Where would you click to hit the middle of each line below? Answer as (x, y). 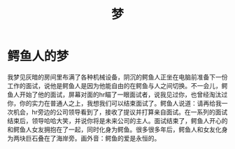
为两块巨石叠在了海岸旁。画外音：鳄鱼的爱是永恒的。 (84, 138)
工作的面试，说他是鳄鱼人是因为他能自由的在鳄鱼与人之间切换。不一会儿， (114, 85)
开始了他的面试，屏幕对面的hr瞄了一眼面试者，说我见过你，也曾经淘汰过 (123, 94)
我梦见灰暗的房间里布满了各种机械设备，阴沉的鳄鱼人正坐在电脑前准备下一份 (117, 77)
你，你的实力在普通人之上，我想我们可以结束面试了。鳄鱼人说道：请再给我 (114, 103)
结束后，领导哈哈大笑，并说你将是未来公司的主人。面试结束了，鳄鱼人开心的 (117, 120)
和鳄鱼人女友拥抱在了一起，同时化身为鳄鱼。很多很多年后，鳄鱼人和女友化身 (117, 129)
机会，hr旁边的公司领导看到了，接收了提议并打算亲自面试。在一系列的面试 (120, 112)
